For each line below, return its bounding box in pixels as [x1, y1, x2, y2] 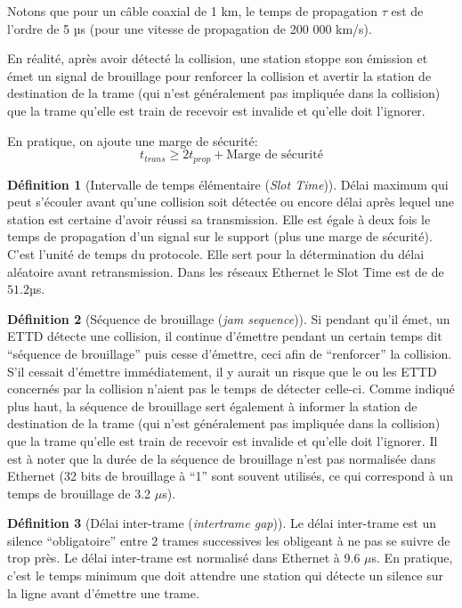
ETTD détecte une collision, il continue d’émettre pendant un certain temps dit [7, 327, 442, 345]
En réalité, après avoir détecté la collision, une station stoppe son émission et [7, 49, 428, 68]
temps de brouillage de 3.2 [7, 483, 151, 502]
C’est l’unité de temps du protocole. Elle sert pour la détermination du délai [7, 244, 425, 263]
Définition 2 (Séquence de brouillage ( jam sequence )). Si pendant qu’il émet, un [7, 309, 450, 328]
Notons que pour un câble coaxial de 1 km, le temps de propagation [7, 2, 377, 20]
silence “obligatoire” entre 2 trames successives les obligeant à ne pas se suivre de [7, 531, 450, 549]
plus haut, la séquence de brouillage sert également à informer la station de [7, 396, 417, 415]
